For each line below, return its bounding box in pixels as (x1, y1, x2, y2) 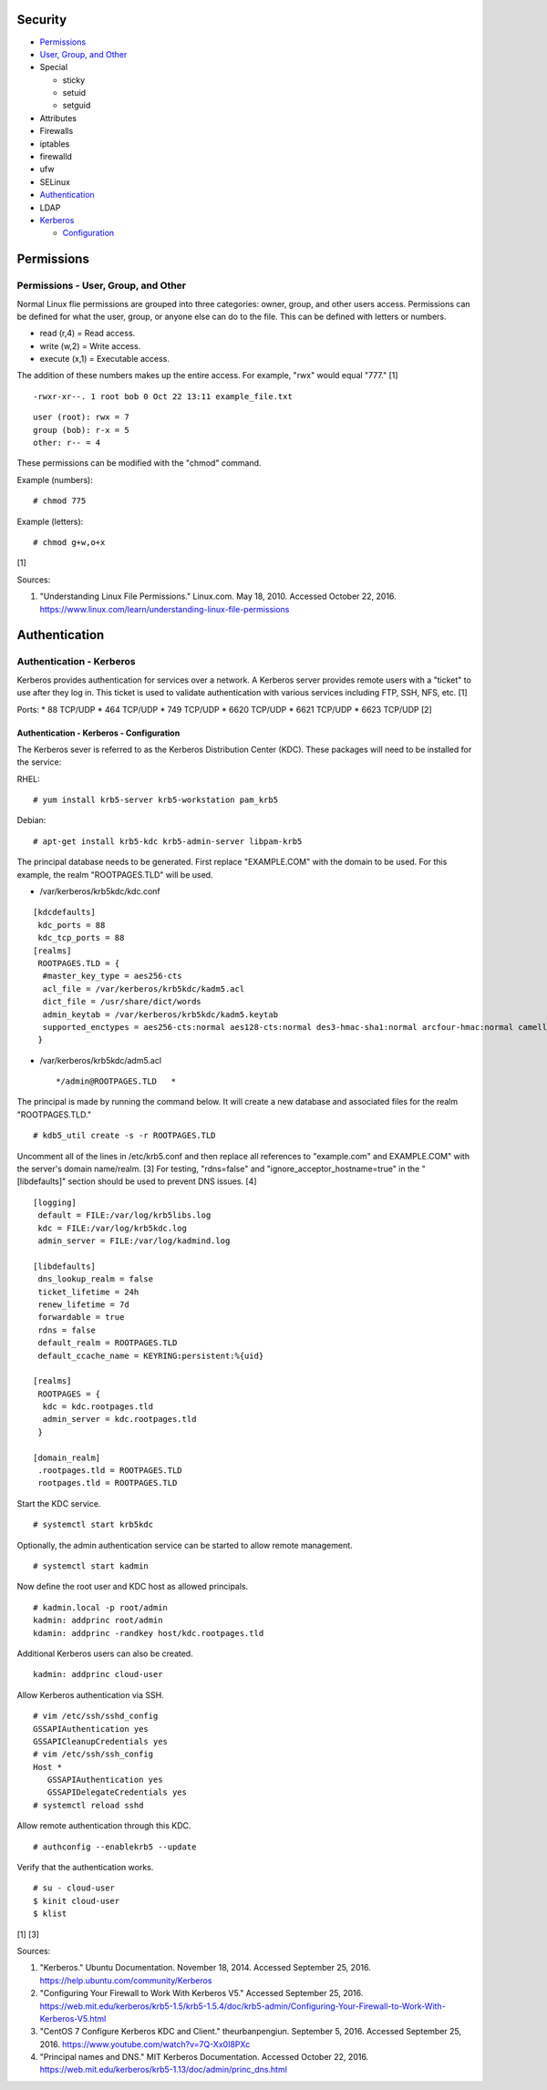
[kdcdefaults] (33, 907, 96, 918)
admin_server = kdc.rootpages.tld (42, 1414, 197, 1425)
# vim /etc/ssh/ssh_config (33, 1749, 154, 1759)
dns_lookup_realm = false (37, 1274, 154, 1284)
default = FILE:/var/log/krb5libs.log (37, 1210, 212, 1220)
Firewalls (39, 126, 74, 137)
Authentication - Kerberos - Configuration (16, 727, 181, 738)
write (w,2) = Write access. (39, 340, 141, 351)
